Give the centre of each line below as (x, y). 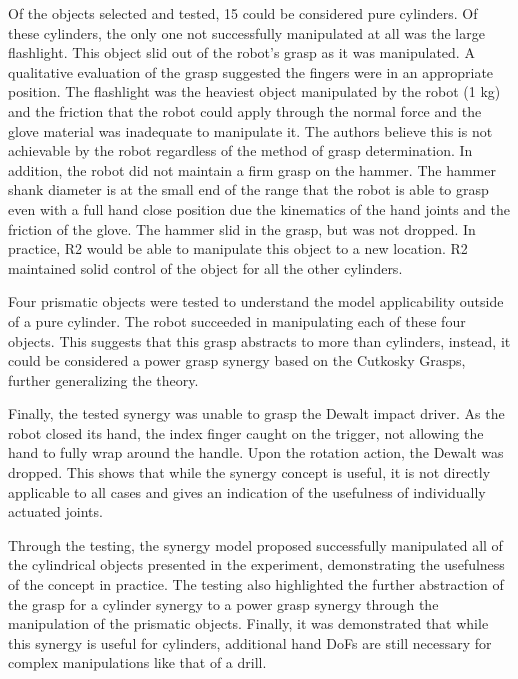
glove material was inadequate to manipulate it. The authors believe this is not (250, 130)
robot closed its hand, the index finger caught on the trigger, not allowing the (246, 432)
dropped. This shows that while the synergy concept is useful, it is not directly (249, 472)
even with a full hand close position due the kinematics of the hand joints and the (259, 208)
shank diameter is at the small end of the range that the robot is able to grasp (248, 189)
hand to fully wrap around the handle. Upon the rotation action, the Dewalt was (256, 452)
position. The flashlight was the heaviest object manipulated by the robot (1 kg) (254, 91)
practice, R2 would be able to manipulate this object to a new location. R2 (238, 248)
